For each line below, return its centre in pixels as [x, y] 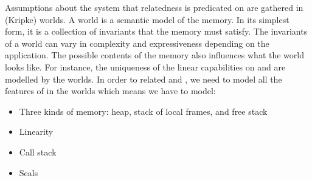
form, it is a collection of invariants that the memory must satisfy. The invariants [156, 31]
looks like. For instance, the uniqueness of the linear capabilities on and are [145, 67]
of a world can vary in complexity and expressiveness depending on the [137, 43]
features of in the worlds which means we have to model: [110, 91]
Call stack [38, 152]
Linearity [36, 131]
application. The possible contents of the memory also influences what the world [154, 55]
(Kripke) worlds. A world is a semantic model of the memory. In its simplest [147, 19]
